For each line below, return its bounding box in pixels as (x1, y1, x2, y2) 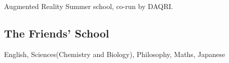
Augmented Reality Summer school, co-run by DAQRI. (4, 1, 173, 11)
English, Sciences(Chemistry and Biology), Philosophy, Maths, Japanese (4, 48, 225, 59)
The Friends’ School (4, 25, 109, 40)
